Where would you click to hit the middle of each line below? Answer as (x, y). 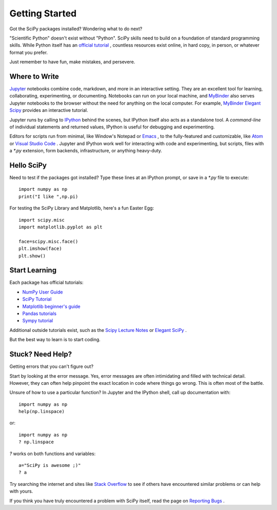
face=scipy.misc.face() (48, 241)
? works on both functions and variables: (53, 454)
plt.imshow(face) (40, 249)
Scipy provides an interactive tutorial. (49, 110)
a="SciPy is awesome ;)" (50, 465)
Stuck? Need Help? (41, 354)
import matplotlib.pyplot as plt (61, 227)
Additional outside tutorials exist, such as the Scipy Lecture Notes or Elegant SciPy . (98, 330)
